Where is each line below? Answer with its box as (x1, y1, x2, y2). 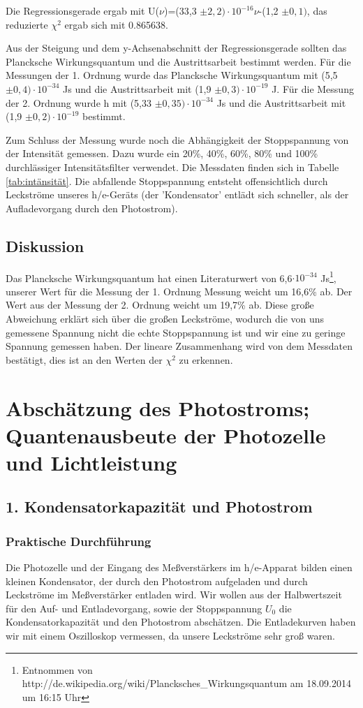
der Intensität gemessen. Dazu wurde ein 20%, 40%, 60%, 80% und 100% (6, 146, 318, 161)
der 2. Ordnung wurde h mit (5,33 (6, 95, 151, 110)
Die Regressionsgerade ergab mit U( (6, 3, 160, 17)
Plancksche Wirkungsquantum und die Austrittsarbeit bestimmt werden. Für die (6, 54, 351, 68)
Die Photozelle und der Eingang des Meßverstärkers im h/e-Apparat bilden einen (6, 560, 353, 575)
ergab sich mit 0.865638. (64, 17, 168, 31)
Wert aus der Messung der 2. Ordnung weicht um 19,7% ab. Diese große (6, 297, 314, 312)
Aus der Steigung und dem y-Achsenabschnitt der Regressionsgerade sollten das (6, 40, 347, 55)
